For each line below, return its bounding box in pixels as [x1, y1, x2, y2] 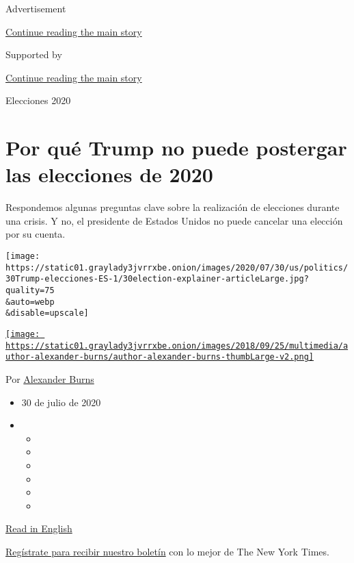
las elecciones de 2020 [5, 160, 213, 188]
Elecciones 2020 [5, 93, 71, 108]
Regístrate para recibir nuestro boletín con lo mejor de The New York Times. [5, 544, 329, 558]
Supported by [5, 47, 62, 62]
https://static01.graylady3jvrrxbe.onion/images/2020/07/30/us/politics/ [5, 262, 349, 273]
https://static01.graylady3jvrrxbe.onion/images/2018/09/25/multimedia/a [5, 340, 349, 351]
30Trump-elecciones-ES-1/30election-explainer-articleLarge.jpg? [5, 274, 309, 284]
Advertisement [5, 1, 66, 15]
